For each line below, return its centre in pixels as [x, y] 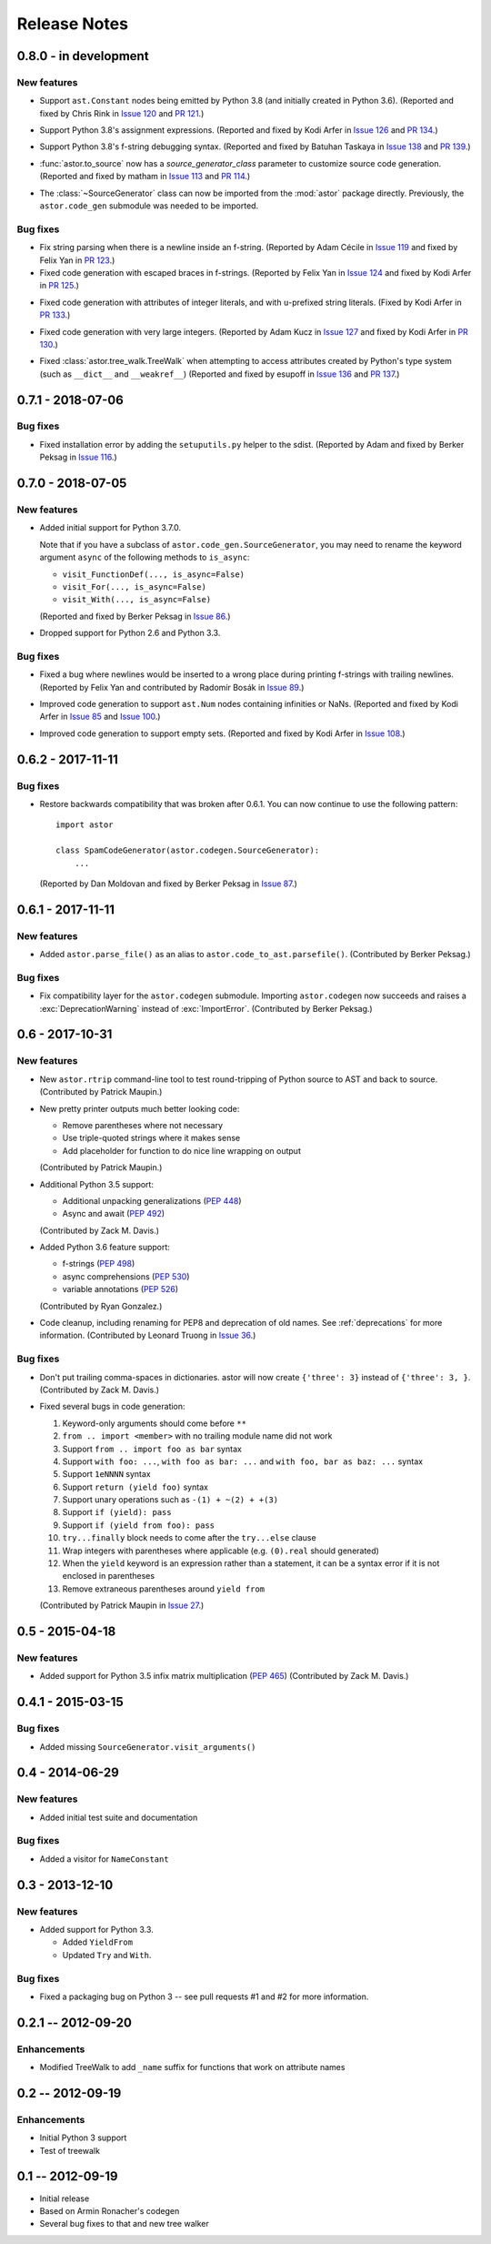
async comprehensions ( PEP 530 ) [126, 1276]
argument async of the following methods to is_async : [145, 557]
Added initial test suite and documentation [119, 1817]
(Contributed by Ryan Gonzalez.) [101, 1306]
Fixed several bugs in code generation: [112, 1407]
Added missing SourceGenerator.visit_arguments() [148, 1746]
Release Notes [73, 24]
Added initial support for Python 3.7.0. [110, 528]
